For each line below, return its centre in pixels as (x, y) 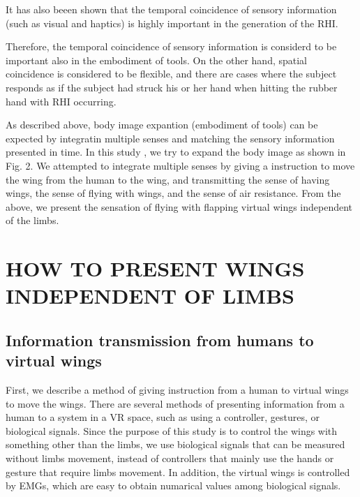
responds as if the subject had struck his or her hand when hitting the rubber (172, 87)
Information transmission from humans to (160, 340)
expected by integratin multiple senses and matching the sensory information (170, 138)
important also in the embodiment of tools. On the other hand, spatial (157, 60)
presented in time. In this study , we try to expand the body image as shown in (176, 152)
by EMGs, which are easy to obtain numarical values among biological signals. (173, 485)
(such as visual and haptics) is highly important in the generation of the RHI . (172, 23)
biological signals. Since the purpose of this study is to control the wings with (172, 430)
